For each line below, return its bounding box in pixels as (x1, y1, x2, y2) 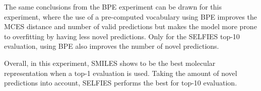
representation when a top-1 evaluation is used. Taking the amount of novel (4, 67, 237, 78)
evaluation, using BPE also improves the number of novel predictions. (4, 41, 219, 51)
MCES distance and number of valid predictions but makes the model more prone (4, 21, 257, 32)
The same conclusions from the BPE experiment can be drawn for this (4, 2, 222, 12)
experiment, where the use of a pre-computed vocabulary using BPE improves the (4, 11, 257, 22)
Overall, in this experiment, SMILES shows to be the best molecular (4, 57, 216, 68)
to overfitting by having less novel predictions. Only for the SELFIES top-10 (4, 31, 240, 41)
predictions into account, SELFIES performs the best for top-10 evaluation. (4, 77, 237, 88)
